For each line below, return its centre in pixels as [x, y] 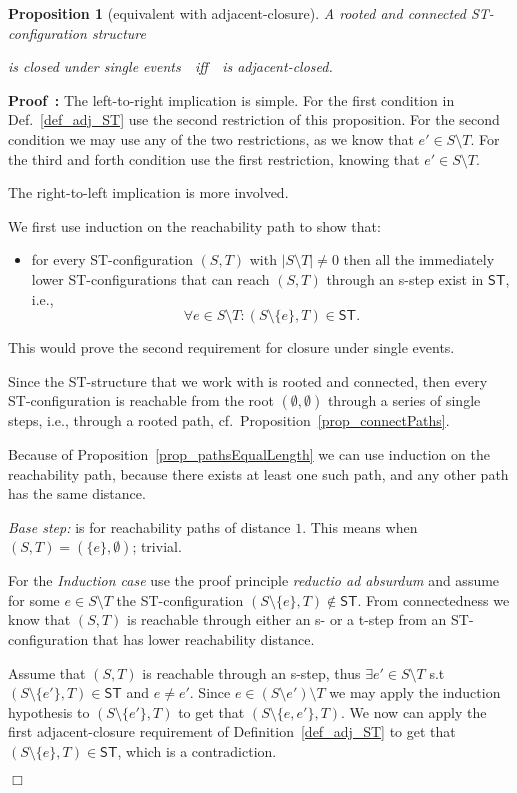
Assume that [47, 672]
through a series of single [404, 400]
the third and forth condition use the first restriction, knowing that [214, 158]
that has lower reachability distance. [203, 639]
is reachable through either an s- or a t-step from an [287, 619]
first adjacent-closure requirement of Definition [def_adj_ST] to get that [232, 731]
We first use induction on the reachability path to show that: [194, 225]
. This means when [360, 526]
